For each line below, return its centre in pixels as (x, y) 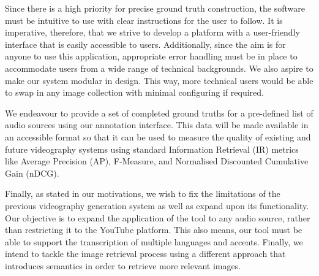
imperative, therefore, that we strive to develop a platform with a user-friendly (152, 32)
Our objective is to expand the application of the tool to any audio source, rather (158, 217)
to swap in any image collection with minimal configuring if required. (134, 92)
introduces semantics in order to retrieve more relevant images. (123, 265)
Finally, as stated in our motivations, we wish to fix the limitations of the (143, 194)
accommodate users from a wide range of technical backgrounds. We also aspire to (159, 68)
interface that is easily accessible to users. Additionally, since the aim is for (145, 44)
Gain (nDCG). (32, 173)
